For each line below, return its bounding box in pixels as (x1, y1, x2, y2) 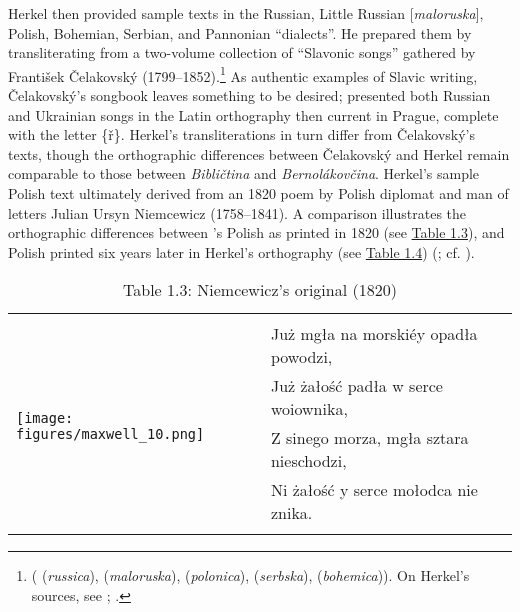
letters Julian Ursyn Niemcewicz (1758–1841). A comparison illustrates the (8, 202, 467, 223)
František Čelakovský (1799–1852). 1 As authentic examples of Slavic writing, (8, 62, 478, 86)
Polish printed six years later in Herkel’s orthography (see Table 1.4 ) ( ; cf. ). (8, 241, 475, 262)
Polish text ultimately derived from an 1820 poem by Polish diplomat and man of (8, 183, 509, 203)
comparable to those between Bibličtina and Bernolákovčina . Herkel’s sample (8, 163, 480, 184)
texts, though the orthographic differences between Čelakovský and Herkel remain (8, 143, 510, 164)
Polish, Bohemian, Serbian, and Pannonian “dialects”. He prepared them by (8, 22, 472, 43)
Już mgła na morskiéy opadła (270, 322, 478, 346)
